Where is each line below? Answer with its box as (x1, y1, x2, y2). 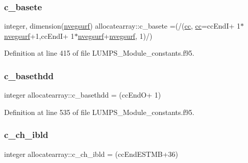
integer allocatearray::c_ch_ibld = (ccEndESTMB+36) (4, 148, 179, 159)
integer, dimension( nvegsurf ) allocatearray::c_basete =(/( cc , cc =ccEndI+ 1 (4, 20, 241, 31)
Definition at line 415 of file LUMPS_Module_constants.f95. (4, 48, 194, 58)
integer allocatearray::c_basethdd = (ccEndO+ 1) (4, 89, 161, 100)
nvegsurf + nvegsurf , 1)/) (78, 30, 153, 41)
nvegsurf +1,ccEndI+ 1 (4, 30, 75, 41)
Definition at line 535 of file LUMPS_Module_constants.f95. (4, 106, 194, 117)
